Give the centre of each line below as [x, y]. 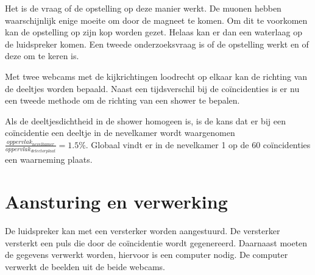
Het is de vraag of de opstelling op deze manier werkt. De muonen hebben [143, 8]
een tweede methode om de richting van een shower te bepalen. [122, 100]
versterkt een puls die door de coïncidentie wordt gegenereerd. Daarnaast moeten [156, 242]
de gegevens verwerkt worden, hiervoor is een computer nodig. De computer [147, 255]
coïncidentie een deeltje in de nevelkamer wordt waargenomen [120, 133]
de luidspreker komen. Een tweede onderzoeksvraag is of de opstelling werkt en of [157, 44]
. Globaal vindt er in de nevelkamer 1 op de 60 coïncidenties [198, 144]
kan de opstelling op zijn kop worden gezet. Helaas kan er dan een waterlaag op [154, 32]
